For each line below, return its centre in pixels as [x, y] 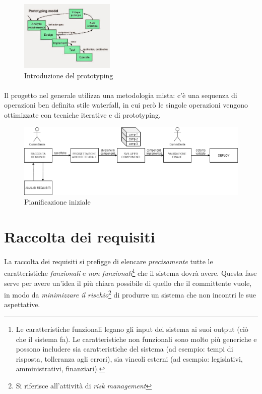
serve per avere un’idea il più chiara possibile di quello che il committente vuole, [128, 283]
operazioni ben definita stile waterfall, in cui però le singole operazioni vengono [126, 105]
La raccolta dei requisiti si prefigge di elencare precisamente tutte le [109, 261]
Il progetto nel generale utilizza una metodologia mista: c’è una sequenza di [121, 95]
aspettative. [22, 304]
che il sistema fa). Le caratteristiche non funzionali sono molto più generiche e [136, 339]
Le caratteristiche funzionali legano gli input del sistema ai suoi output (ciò [132, 329]
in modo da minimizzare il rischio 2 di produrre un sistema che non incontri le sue [130, 294]
